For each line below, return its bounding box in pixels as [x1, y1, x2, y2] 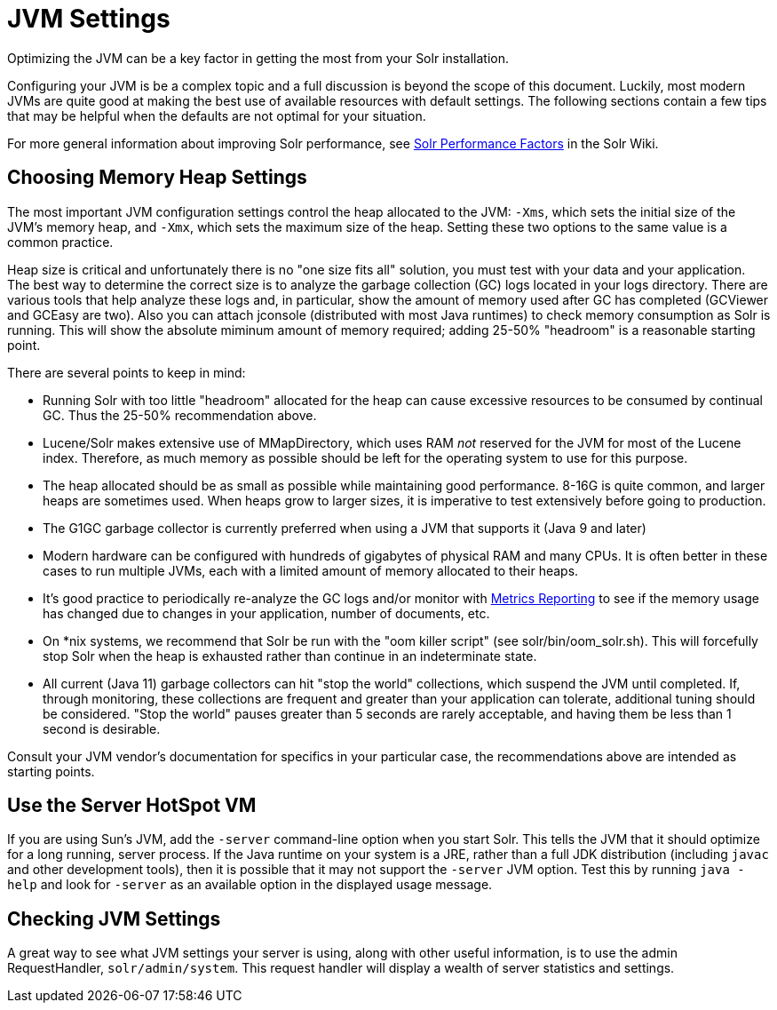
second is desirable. [43, 720, 161, 736]
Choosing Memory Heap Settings [7, 166, 307, 189]
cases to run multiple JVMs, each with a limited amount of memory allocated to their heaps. [43, 562, 579, 578]
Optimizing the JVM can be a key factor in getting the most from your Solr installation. [7, 50, 509, 66]
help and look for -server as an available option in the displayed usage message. [7, 877, 493, 893]
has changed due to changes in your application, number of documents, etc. [43, 605, 490, 621]
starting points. [7, 763, 95, 779]
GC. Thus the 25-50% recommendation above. [43, 407, 317, 423]
